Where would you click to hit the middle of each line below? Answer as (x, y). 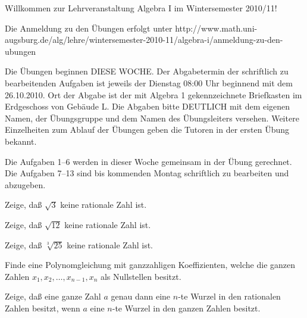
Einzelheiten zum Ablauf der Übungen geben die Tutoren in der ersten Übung (147, 130)
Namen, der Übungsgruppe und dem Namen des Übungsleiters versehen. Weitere (152, 118)
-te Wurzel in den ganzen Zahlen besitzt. (186, 308)
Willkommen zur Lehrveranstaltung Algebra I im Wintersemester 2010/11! (141, 8)
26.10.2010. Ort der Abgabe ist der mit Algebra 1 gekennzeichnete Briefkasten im (153, 94)
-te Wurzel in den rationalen (229, 296)
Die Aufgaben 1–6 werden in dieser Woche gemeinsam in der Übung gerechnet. (148, 161)
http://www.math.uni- (216, 28)
